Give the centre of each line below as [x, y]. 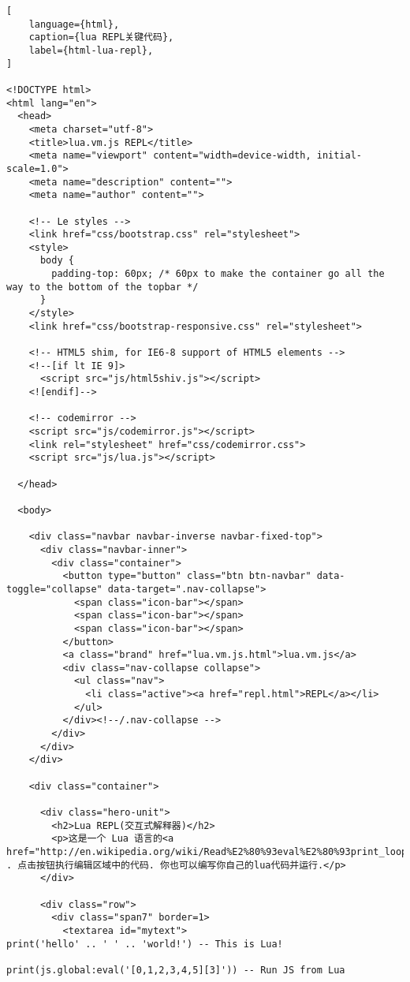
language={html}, [74, 24]
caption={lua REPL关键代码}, [101, 37]
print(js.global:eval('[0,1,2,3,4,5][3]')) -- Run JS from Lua [176, 970]
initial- [339, 156]
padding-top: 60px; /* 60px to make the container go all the [218, 274]
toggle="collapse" [54, 589]
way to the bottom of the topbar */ [102, 287]
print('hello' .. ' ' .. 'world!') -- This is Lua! [145, 944]
